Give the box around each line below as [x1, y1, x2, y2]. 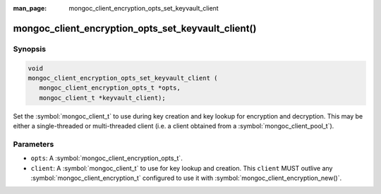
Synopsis [13, 44, 46, 54]
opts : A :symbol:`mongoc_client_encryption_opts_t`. [30, 154, 183, 162]
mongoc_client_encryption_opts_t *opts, [39, 84, 181, 92]
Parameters [13, 139, 54, 149]
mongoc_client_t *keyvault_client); [39, 94, 166, 102]
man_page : [13, 4, 47, 12]
